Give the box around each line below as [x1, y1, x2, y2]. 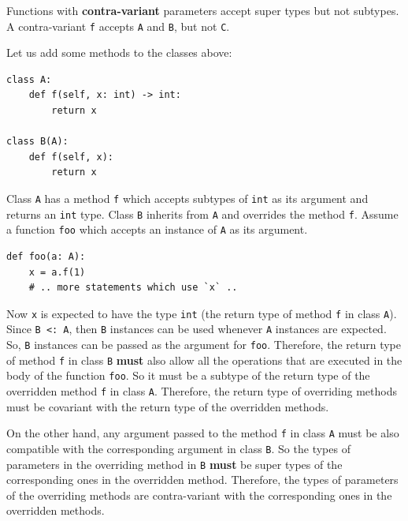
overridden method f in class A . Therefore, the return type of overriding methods [6, 383, 397, 399]
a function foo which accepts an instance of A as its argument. [6, 221, 308, 238]
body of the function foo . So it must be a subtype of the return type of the [6, 367, 370, 384]
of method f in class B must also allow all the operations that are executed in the [6, 351, 402, 368]
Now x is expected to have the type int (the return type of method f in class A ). [6, 305, 397, 321]
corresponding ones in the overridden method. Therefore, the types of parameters [6, 471, 399, 488]
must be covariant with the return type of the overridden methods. [6, 398, 329, 414]
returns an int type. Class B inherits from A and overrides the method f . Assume [6, 205, 399, 222]
